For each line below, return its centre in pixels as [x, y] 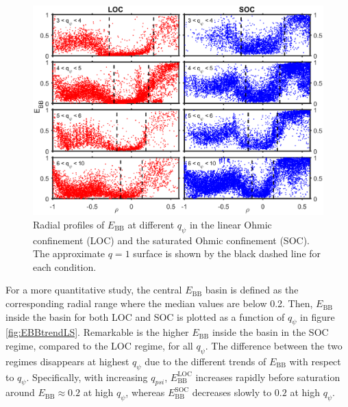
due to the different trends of [206, 361]
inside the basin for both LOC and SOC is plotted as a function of [145, 316]
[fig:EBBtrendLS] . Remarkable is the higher [97, 332]
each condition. [65, 266]
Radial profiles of [69, 224]
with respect [315, 361]
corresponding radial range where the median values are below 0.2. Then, [159, 303]
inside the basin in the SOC [270, 332]
